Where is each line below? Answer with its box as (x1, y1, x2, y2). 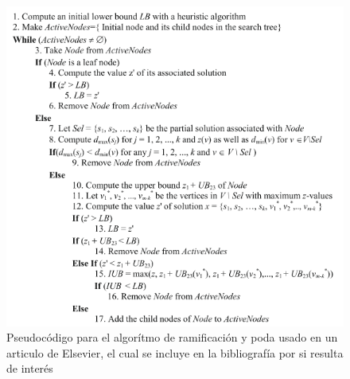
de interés (6, 360, 53, 377)
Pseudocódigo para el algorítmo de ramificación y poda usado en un (6, 329, 338, 346)
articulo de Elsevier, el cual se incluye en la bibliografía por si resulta (6, 344, 344, 361)
